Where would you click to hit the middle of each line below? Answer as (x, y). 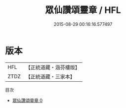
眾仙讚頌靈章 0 (27, 100)
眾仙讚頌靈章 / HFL (83, 10)
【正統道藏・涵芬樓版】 (53, 67)
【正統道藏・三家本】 (50, 76)
